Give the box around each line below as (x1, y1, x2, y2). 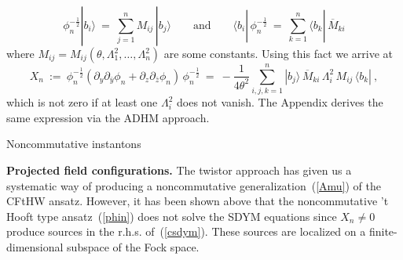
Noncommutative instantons (6, 135, 141, 152)
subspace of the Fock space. (67, 238, 200, 255)
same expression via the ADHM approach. (6, 109, 210, 125)
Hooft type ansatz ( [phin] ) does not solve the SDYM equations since (6, 208, 337, 224)
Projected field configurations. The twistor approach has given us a (6, 161, 352, 178)
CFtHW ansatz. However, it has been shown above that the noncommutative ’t (6, 193, 389, 209)
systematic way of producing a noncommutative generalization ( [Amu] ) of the (6, 177, 382, 193)
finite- (368, 223, 398, 240)
